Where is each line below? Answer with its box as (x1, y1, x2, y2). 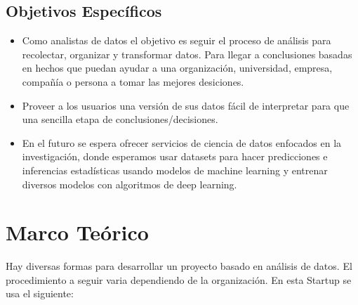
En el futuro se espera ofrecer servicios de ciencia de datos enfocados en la (22, 135, 342, 150)
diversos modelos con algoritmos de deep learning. (22, 176, 237, 191)
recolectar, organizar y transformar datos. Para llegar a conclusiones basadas (22, 46, 352, 61)
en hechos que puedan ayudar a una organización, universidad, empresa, (22, 60, 333, 75)
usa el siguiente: (6, 286, 74, 301)
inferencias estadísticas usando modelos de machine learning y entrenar (22, 162, 328, 177)
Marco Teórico (6, 218, 149, 247)
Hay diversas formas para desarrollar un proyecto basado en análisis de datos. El (6, 259, 352, 273)
